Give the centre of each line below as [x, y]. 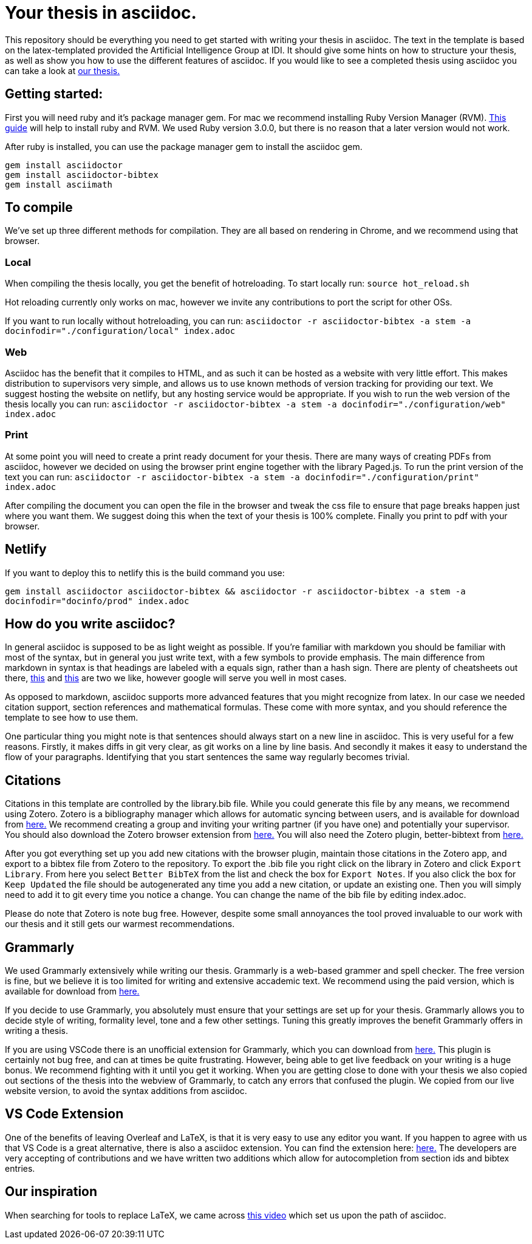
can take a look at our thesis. [63, 70]
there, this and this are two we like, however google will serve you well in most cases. [176, 678]
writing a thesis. [37, 1031]
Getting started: [54, 94]
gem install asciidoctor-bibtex [82, 175]
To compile [39, 208]
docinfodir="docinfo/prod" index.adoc [97, 601]
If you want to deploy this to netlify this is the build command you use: [145, 573]
